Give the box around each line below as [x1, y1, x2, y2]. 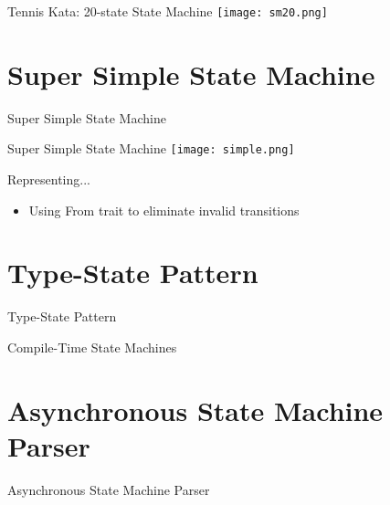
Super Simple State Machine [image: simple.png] [7, 139, 295, 158]
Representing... [7, 170, 90, 189]
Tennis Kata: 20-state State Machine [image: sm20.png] [7, 2, 328, 20]
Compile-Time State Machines [7, 337, 177, 356]
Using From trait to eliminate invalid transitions [28, 200, 300, 219]
